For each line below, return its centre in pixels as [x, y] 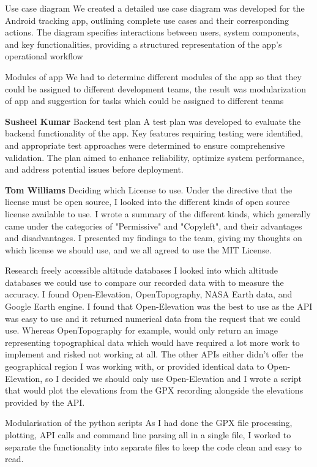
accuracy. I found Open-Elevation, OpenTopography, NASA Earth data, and [149, 294]
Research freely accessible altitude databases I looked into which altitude [141, 270]
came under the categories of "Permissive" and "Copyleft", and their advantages [154, 226]
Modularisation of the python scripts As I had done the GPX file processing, [149, 423]
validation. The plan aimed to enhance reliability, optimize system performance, [155, 157]
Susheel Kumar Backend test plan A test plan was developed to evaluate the [153, 121]
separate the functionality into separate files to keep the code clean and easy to [153, 446]
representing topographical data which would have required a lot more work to [152, 342]
